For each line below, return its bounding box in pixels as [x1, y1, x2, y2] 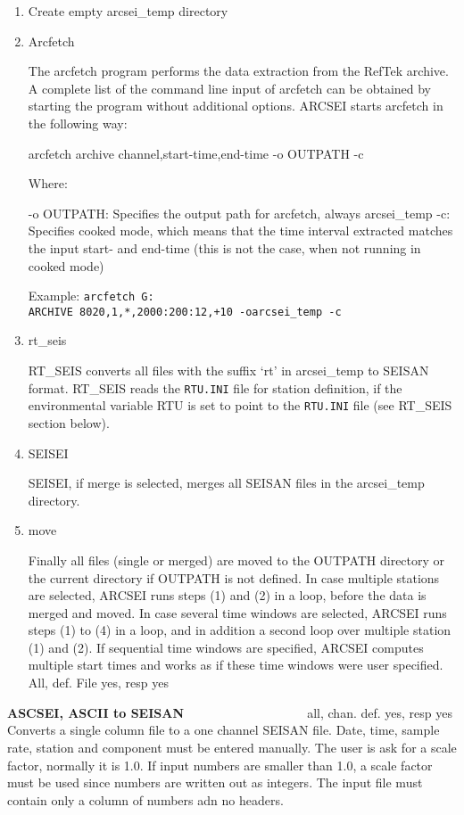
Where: [28, 174, 68, 193]
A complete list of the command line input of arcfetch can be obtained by [28, 78, 432, 97]
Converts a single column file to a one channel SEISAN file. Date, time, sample [7, 720, 440, 739]
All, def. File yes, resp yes [28, 673, 169, 692]
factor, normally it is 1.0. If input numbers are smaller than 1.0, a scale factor [7, 755, 433, 774]
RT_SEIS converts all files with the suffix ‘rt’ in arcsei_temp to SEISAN [28, 361, 429, 380]
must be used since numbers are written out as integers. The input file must [7, 773, 423, 792]
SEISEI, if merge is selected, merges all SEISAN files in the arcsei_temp [28, 473, 425, 492]
